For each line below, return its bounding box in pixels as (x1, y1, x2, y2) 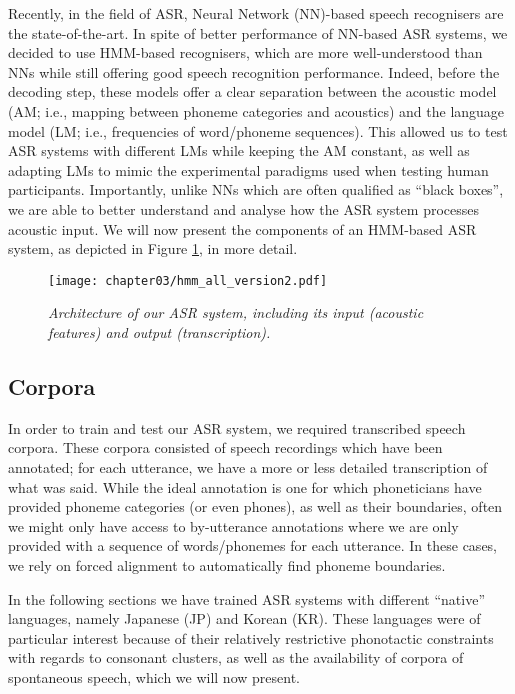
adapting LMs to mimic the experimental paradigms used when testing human (8, 159, 489, 180)
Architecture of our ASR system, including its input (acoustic (48, 302, 424, 323)
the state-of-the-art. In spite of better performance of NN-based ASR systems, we (8, 22, 508, 43)
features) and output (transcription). (48, 321, 271, 342)
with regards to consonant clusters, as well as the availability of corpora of (8, 647, 464, 668)
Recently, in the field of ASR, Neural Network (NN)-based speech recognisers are (8, 3, 504, 23)
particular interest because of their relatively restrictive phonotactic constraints (8, 627, 494, 648)
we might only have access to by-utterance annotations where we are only (8, 515, 459, 536)
